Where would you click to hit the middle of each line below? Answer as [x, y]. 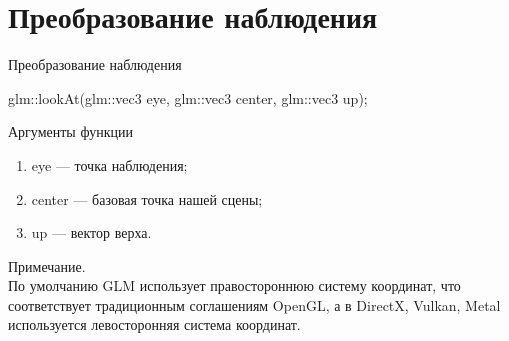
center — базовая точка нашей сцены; [147, 198]
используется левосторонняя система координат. [154, 324]
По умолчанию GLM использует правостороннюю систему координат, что [234, 285]
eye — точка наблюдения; [109, 164]
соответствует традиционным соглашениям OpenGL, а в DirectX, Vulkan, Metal [254, 304]
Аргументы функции [70, 131]
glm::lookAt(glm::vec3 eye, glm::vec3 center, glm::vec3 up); [188, 97]
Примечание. [47, 265]
